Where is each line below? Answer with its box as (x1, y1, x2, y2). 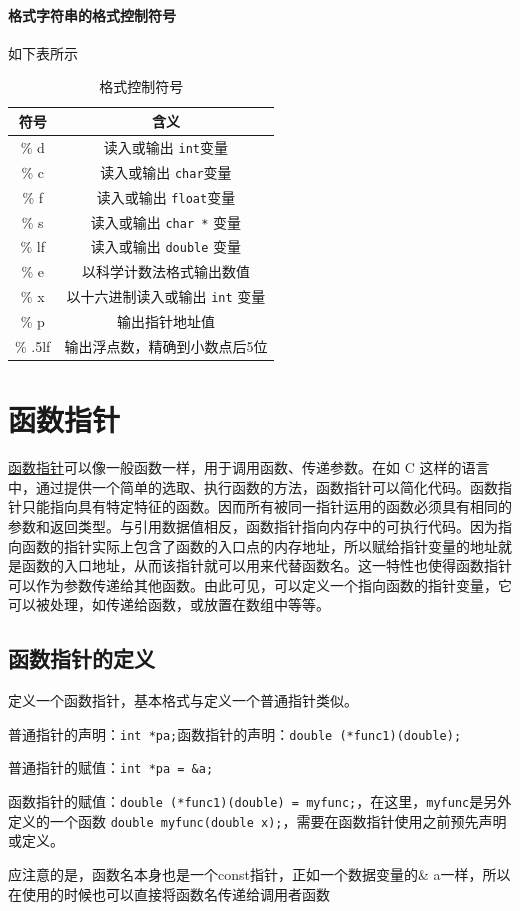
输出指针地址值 (116, 311, 215, 332)
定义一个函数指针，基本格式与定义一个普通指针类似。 (8, 690, 358, 711)
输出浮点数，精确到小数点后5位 (64, 335, 268, 356)
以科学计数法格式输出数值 (81, 261, 250, 282)
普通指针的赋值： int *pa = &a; (8, 757, 214, 778)
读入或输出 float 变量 (96, 186, 236, 207)
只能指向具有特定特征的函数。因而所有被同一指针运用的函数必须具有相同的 (21, 496, 512, 517)
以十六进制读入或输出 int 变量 (66, 286, 266, 307)
